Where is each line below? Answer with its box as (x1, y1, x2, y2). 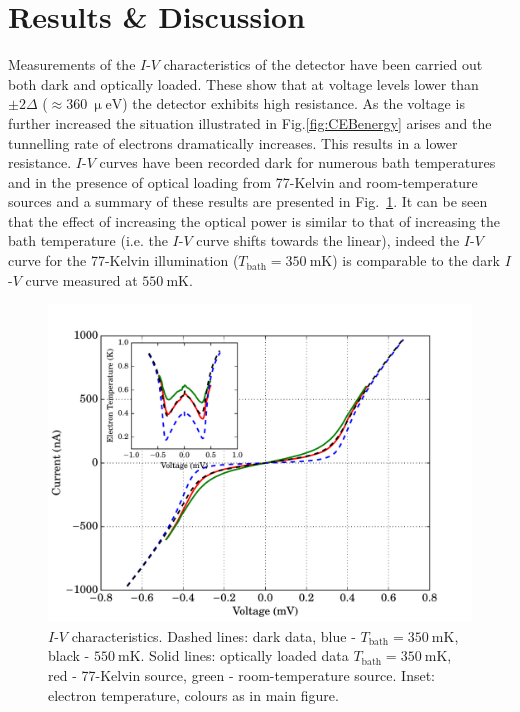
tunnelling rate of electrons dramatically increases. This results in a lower (8, 132, 458, 153)
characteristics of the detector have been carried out (163, 54, 483, 75)
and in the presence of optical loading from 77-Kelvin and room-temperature (8, 171, 478, 192)
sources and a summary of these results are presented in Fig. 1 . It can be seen (8, 191, 488, 212)
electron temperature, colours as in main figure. (48, 684, 339, 705)
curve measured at (25, 269, 138, 290)
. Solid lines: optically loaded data (140, 645, 349, 666)
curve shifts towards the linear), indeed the (196, 230, 460, 251)
